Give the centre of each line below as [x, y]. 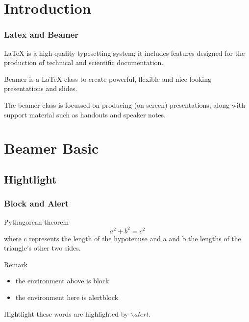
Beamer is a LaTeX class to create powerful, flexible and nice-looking [108, 79]
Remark [16, 264]
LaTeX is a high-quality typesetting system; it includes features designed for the [124, 53]
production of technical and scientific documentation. [84, 62]
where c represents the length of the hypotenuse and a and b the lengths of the [123, 238]
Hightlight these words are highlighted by [66, 313]
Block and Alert [37, 203]
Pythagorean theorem [37, 221]
